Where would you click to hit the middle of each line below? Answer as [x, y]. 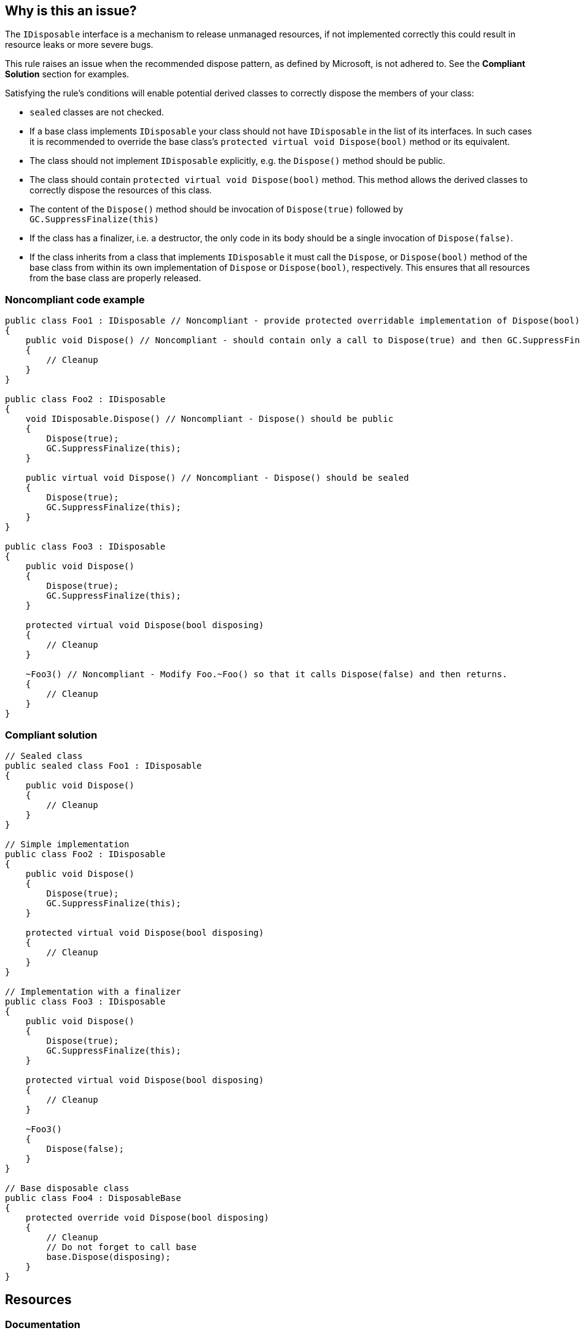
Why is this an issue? [71, 11]
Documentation [43, 1324]
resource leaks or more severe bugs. [79, 45]
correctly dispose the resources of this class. [121, 190]
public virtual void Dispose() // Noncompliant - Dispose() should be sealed [217, 478]
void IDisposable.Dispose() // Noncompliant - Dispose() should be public [210, 419]
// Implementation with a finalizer [93, 991]
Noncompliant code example [75, 299]
